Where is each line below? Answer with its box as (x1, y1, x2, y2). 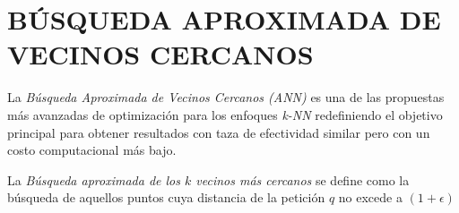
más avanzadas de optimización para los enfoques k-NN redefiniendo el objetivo (7, 105, 443, 124)
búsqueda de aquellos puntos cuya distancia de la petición (7, 188, 325, 207)
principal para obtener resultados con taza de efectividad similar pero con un (7, 123, 430, 141)
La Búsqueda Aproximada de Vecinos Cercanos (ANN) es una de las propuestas (7, 88, 445, 106)
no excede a (338, 188, 403, 207)
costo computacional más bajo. (7, 141, 177, 159)
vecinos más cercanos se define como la (195, 170, 410, 189)
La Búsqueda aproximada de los (7, 170, 180, 189)
